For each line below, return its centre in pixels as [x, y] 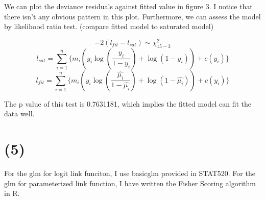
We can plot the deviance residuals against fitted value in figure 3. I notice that [128, 6]
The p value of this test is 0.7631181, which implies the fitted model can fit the [128, 103]
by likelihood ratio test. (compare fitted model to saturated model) [109, 26]
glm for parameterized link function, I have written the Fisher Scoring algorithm [130, 183]
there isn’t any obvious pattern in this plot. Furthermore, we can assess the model [132, 16]
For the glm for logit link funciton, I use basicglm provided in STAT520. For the [130, 173]
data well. [19, 114]
